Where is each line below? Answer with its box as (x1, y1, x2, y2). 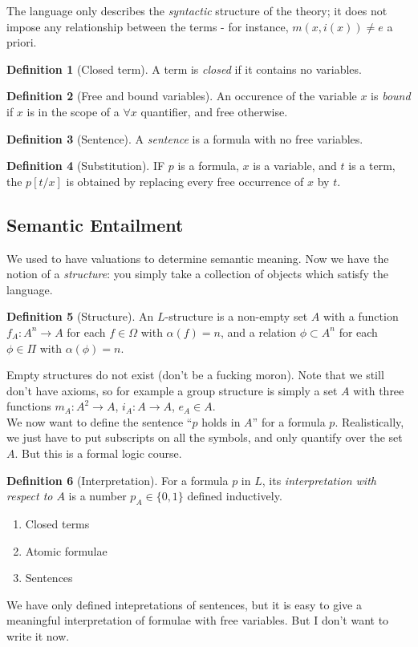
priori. (6, 34, 37, 51)
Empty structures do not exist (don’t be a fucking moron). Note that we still (6, 366, 384, 383)
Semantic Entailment (6, 212, 184, 237)
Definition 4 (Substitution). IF (6, 157, 165, 174)
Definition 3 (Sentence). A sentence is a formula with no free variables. (6, 130, 363, 147)
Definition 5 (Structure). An (6, 308, 154, 325)
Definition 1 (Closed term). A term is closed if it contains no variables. (6, 60, 362, 77)
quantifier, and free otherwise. (140, 103, 288, 119)
